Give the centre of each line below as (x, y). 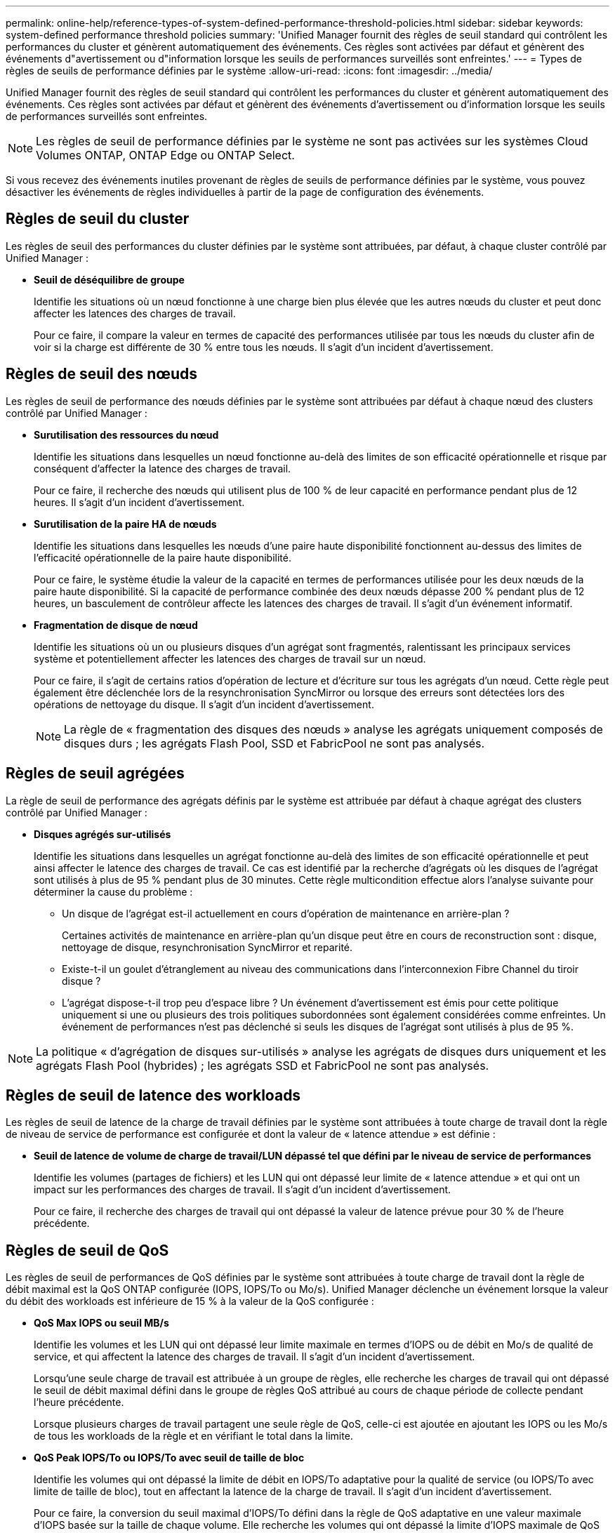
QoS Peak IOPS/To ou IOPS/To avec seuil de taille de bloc (169, 1458)
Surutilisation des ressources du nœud (126, 434)
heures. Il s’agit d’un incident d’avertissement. (139, 502)
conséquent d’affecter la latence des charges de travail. (163, 468)
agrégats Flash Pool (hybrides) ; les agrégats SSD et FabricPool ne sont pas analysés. (263, 1065)
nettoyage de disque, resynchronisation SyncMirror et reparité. (207, 947)
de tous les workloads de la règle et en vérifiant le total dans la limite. (193, 1436)
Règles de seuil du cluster (98, 219)
